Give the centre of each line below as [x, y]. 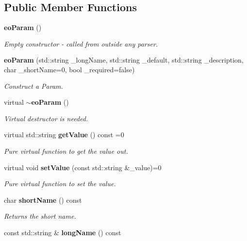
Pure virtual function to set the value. [60, 184]
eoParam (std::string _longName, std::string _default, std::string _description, [124, 60]
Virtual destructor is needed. [46, 118]
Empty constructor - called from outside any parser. [81, 43]
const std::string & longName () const [63, 232]
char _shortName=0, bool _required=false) [69, 69]
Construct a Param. [33, 86]
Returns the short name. [40, 216]
